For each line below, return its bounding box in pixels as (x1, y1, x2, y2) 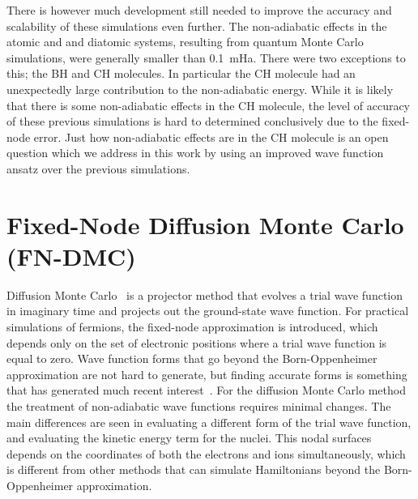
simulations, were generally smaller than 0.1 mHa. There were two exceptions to (6, 49, 406, 66)
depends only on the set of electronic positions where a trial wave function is (6, 334, 387, 351)
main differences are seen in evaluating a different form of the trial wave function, (6, 413, 412, 430)
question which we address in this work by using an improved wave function (6, 144, 384, 161)
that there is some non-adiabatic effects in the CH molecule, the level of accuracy (6, 96, 411, 113)
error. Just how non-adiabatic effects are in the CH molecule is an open (33, 128, 389, 145)
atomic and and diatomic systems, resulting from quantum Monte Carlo (6, 33, 364, 50)
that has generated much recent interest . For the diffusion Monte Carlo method (6, 382, 406, 399)
